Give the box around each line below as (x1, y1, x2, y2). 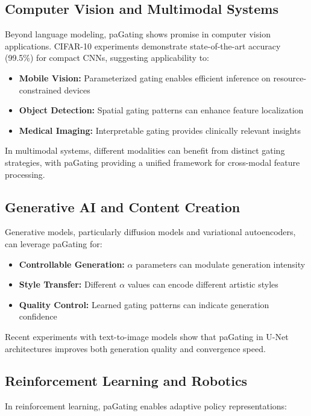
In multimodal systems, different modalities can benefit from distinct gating (5, 144, 285, 157)
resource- (273, 71, 307, 84)
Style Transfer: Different (19, 278, 117, 291)
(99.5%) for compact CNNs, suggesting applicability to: (5, 51, 209, 64)
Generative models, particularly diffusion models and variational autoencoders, (5, 225, 296, 238)
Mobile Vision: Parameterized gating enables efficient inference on (19, 71, 271, 84)
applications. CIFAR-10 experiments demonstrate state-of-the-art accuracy (5, 39, 281, 52)
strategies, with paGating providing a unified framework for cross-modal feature (5, 156, 300, 168)
